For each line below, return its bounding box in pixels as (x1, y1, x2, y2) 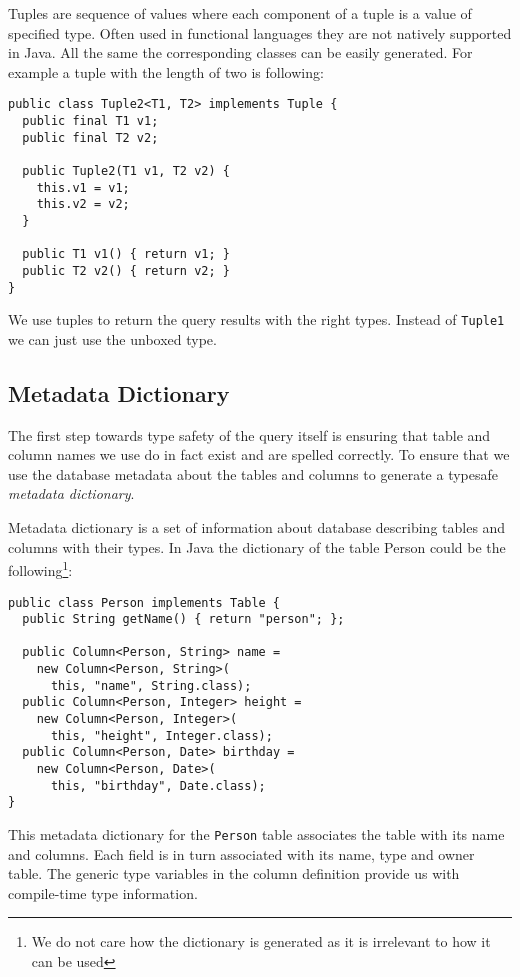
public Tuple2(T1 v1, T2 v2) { (22, 164, 230, 178)
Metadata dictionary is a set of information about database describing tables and (8, 517, 506, 538)
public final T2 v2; (22, 130, 159, 145)
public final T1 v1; (22, 114, 159, 129)
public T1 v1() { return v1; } (22, 247, 230, 262)
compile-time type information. (8, 882, 198, 903)
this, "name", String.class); (50, 678, 252, 693)
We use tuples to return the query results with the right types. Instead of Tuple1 (8, 309, 505, 330)
